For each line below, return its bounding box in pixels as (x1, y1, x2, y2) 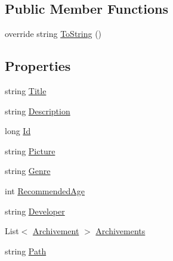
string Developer (5, 204, 65, 217)
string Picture (5, 144, 55, 157)
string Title (5, 85, 47, 97)
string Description (5, 104, 70, 117)
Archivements (95, 225, 146, 237)
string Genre (5, 164, 51, 177)
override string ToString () (5, 27, 102, 40)
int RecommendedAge (5, 184, 85, 197)
